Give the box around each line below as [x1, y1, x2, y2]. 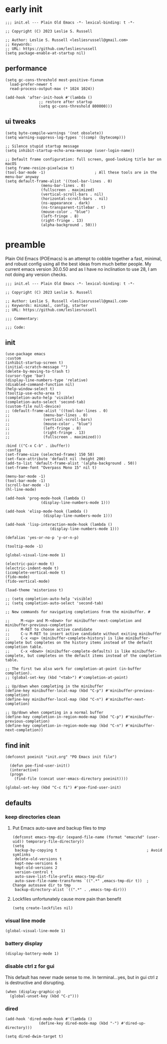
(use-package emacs [5, 351, 46, 357]
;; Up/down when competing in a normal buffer [5, 710, 104, 715]
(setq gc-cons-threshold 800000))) [38, 103, 113, 108]
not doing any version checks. [5, 271, 67, 277]
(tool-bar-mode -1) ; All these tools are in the [5, 170, 157, 175]
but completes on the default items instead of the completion [27, 653, 162, 658]
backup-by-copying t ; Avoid [14, 848, 163, 853]
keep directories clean [5, 814, 61, 821]
